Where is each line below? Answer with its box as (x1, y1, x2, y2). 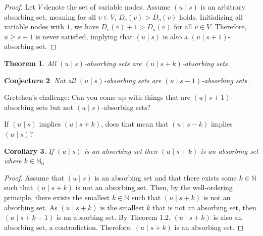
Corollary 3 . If (4, 145, 54, 156)
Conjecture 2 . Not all (4, 75, 76, 85)
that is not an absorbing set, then (152, 202, 256, 212)
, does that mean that (101, 119, 169, 129)
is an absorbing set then (84, 145, 158, 156)
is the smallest (100, 202, 144, 212)
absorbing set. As (4, 202, 58, 212)
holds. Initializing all (179, 11, 243, 22)
